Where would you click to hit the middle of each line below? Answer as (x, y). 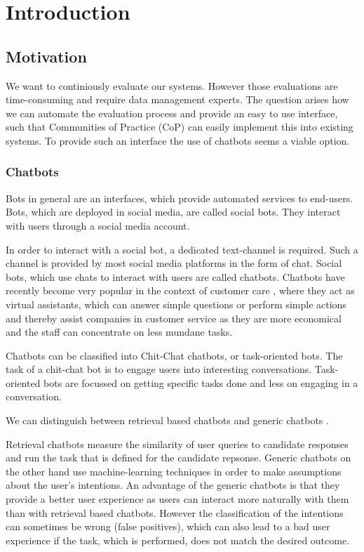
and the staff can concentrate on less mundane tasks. (119, 332)
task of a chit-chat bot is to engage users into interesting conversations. (159, 369)
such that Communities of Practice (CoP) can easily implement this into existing (180, 127)
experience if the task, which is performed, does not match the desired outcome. (178, 540)
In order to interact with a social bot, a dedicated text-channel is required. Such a (182, 249)
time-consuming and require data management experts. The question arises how (177, 99)
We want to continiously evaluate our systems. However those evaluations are (172, 85)
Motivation (46, 56)
